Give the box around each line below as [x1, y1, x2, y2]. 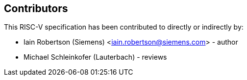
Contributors [4, 2, 68, 15]
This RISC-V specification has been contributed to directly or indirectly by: [4, 23, 244, 32]
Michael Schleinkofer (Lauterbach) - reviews [24, 53, 167, 62]
